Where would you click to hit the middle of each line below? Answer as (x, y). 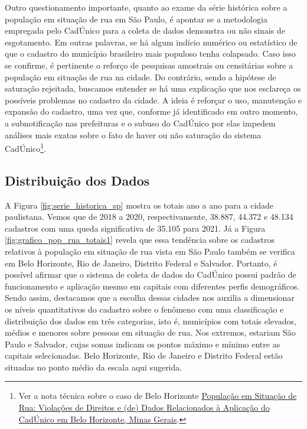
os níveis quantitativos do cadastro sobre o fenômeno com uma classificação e (144, 309)
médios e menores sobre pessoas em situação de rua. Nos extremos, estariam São (150, 332)
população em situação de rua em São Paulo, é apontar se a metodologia (136, 19)
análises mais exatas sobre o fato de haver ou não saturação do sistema (133, 134)
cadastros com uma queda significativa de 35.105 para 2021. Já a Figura (135, 228)
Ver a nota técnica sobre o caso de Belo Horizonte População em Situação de (158, 396)
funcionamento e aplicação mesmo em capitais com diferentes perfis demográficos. (152, 286)
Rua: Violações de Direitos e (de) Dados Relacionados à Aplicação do (144, 407)
